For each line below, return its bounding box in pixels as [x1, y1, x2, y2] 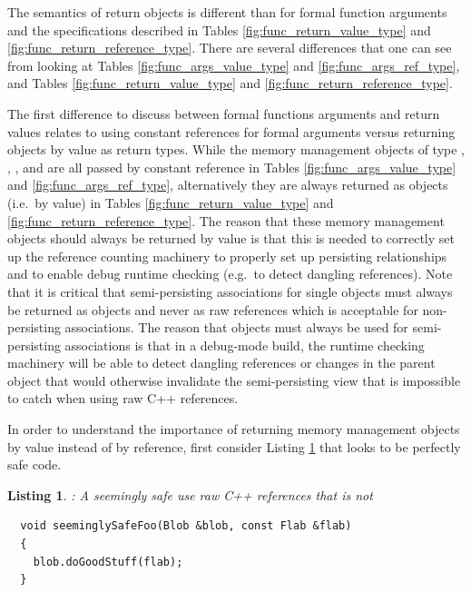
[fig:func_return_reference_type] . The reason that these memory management [7, 211, 445, 230]
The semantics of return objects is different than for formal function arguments [7, 3, 447, 21]
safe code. [7, 455, 62, 474]
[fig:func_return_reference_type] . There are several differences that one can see [7, 38, 452, 57]
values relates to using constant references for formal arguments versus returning [7, 122, 456, 141]
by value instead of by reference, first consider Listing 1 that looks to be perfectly [7, 437, 461, 456]
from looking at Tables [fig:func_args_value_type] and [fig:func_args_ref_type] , [7, 55, 460, 74]
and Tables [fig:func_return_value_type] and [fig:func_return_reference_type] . [7, 74, 453, 93]
